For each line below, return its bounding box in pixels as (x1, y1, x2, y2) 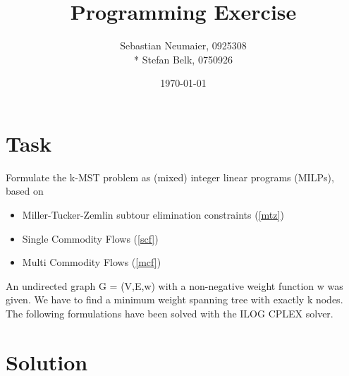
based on (6, 183, 44, 198)
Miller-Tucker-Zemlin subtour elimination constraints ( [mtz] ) (22, 207, 284, 222)
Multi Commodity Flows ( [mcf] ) (22, 255, 161, 269)
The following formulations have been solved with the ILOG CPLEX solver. (6, 306, 333, 320)
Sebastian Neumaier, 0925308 (120, 38, 247, 53)
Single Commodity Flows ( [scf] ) (22, 231, 159, 245)
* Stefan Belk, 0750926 (134, 51, 233, 66)
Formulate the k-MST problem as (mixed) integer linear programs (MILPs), (6, 169, 334, 184)
